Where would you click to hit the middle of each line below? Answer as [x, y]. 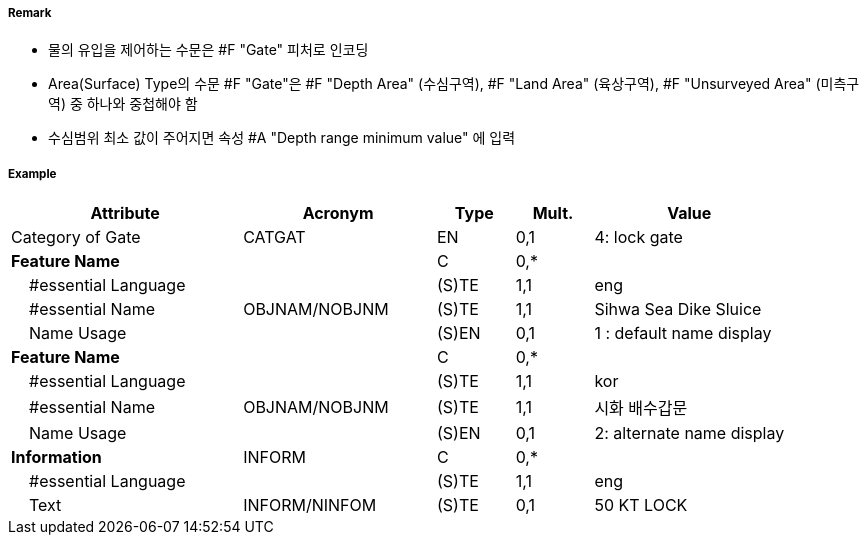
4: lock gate [638, 237]
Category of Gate [76, 237]
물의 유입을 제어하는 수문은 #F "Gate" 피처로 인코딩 [208, 50]
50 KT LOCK [641, 505]
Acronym [338, 213]
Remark [30, 13]
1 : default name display [683, 333]
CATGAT [274, 237]
